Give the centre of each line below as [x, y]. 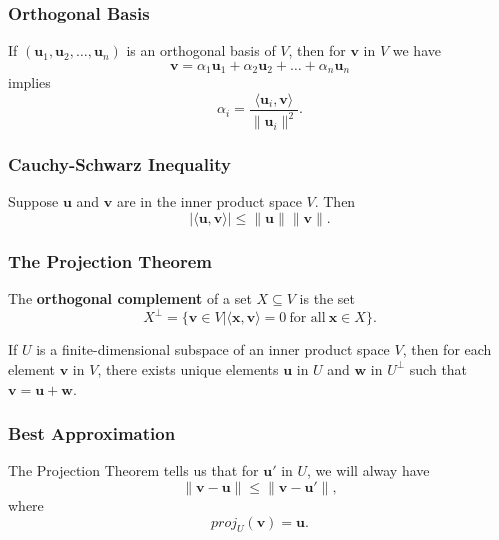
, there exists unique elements [188, 368]
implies [29, 82]
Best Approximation [92, 433]
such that [438, 368]
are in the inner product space [209, 201]
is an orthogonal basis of [201, 50]
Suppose [33, 201]
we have [416, 50]
